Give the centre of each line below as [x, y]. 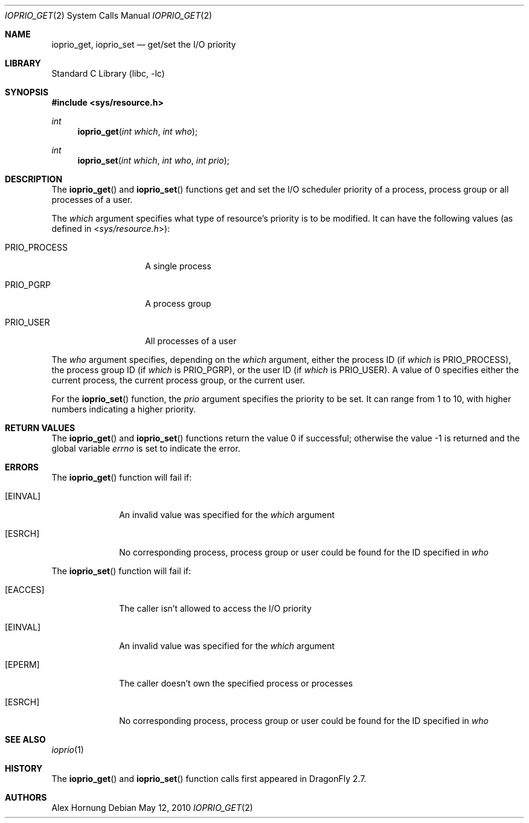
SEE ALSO [25, 739]
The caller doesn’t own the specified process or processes [236, 683]
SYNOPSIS [27, 92]
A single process [178, 266]
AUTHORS [26, 797]
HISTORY [24, 768]
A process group [178, 303]
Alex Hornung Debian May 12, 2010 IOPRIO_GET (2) [152, 808]
